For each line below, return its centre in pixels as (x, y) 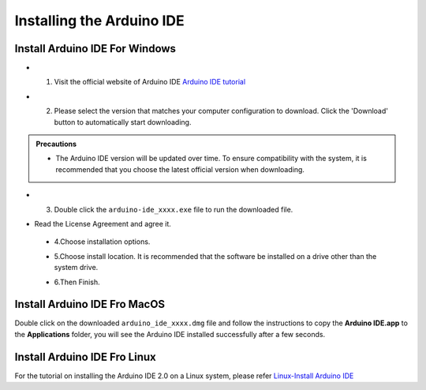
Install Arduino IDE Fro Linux (86, 356)
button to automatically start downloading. (123, 122)
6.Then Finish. (77, 282)
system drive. (76, 268)
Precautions (56, 144)
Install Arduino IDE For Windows (95, 49)
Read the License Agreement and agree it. (103, 223)
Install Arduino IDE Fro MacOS (90, 304)
